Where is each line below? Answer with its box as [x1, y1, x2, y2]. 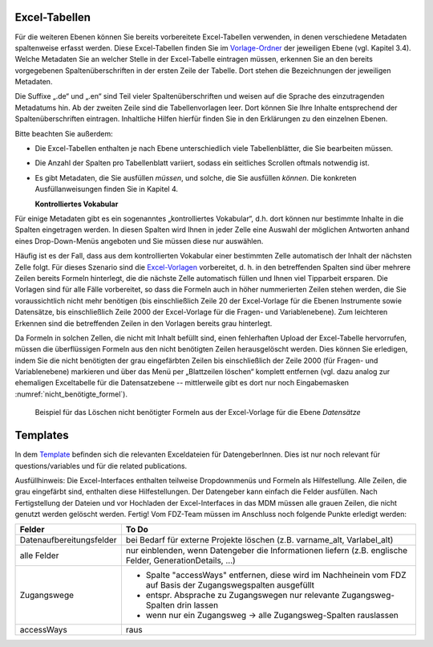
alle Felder [19, 550, 59, 561]
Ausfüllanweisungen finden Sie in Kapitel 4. [34, 185, 178, 194]
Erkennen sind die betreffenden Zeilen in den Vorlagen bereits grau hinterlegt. [14, 318, 273, 328]
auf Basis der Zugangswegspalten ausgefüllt [145, 580, 314, 591]
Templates [14, 429, 69, 442]
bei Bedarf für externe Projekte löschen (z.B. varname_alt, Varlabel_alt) [125, 535, 394, 546]
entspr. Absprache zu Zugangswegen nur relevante [145, 590, 340, 601]
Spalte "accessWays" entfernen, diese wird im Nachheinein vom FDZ [145, 570, 407, 581]
